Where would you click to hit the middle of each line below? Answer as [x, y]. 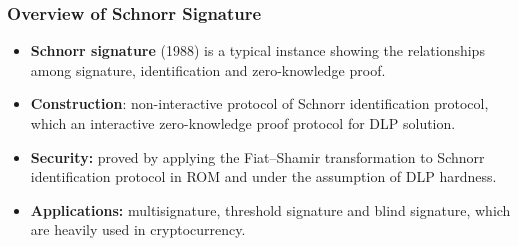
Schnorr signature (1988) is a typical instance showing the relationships [257, 50]
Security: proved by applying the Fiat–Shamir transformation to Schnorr [257, 156]
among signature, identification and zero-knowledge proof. [208, 69]
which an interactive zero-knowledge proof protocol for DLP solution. [243, 123]
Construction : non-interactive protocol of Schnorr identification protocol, [259, 103]
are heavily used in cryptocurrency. [138, 229]
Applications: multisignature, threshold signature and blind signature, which [270, 209]
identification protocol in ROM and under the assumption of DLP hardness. [263, 176]
